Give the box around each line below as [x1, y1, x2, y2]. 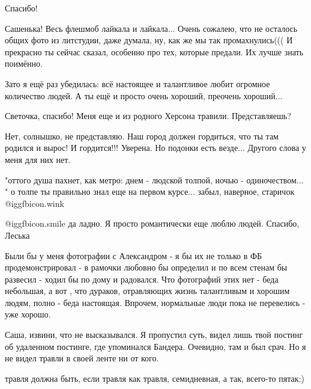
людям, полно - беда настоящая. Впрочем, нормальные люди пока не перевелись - [5, 296, 306, 308]
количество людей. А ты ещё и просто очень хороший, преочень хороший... [5, 89, 283, 102]
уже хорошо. [5, 308, 51, 320]
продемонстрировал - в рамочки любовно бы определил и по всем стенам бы [5, 261, 288, 274]
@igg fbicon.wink [5, 197, 64, 209]
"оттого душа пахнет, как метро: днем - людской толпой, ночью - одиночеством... [5, 173, 304, 186]
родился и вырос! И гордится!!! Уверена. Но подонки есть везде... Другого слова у [5, 141, 306, 154]
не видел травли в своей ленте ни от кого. [5, 352, 159, 364]
